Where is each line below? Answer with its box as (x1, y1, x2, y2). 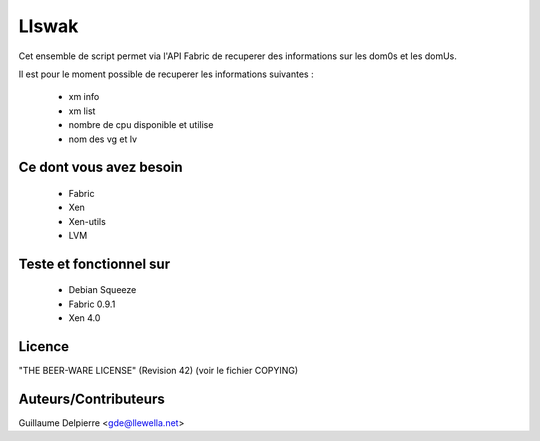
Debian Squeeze (68, 284, 137, 296)
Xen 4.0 (68, 312, 101, 324)
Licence (18, 338, 70, 355)
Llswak (18, 15, 79, 37)
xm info (68, 91, 100, 103)
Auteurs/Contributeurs (18, 390, 165, 407)
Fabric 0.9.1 (68, 298, 116, 310)
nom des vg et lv (68, 133, 138, 145)
